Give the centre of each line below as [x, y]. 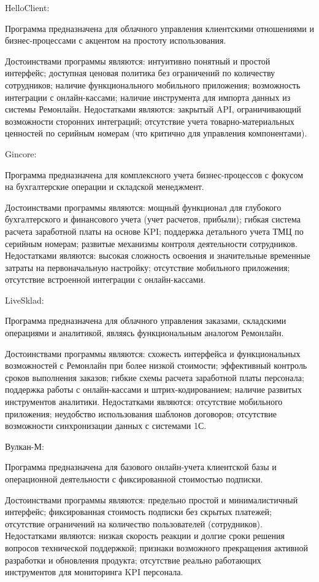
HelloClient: [27, 7]
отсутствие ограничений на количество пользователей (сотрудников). [134, 523]
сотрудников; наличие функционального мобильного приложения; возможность [153, 85]
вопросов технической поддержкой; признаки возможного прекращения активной [156, 547]
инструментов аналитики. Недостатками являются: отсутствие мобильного [144, 402]
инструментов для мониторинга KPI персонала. [94, 572]
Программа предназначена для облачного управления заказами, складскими [146, 320]
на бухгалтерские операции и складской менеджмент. [105, 187]
